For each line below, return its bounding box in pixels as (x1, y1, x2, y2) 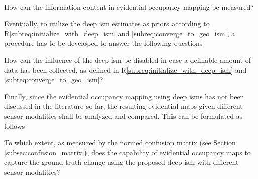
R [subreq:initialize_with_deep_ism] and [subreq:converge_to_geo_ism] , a (4, 28, 235, 38)
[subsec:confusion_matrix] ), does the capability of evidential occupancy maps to (4, 147, 251, 157)
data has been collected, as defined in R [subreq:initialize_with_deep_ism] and (4, 64, 247, 75)
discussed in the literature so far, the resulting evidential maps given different (4, 101, 243, 111)
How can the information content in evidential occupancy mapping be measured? (4, 1, 254, 12)
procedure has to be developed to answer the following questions (4, 38, 203, 48)
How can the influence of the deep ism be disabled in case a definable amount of (4, 54, 251, 65)
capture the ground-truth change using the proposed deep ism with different (4, 157, 239, 167)
